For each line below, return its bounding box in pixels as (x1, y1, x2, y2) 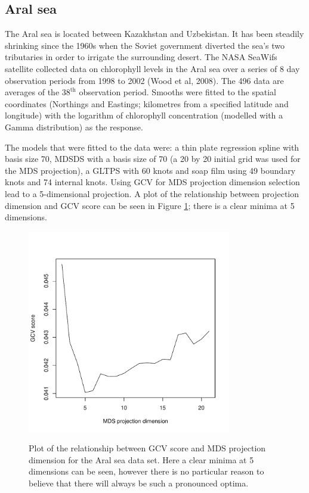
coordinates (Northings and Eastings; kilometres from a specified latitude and (5, 97, 289, 110)
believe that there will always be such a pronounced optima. (29, 477, 249, 489)
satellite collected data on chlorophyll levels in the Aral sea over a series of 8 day (5, 62, 300, 74)
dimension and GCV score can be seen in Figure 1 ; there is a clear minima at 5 (5, 199, 295, 211)
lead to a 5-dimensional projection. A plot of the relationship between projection (5, 187, 299, 199)
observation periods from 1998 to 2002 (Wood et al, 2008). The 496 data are (5, 74, 284, 86)
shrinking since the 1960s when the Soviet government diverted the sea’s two (5, 39, 285, 51)
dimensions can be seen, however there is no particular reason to (29, 465, 264, 478)
